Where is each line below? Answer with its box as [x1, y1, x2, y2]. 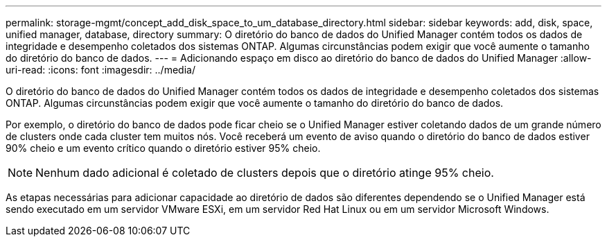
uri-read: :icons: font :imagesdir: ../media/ [6, 64, 195, 76]
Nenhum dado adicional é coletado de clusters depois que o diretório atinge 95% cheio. [35, 166, 494, 180]
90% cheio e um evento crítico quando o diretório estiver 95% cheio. [6, 142, 321, 154]
